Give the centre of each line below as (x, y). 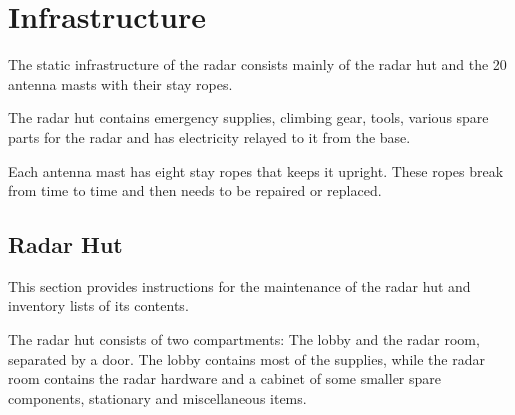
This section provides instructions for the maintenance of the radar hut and (239, 285)
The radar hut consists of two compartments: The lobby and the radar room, (244, 339)
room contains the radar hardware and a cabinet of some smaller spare (225, 378)
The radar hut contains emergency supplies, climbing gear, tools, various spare (248, 117)
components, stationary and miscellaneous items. (157, 397)
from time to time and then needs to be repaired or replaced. (195, 190)
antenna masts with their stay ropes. (120, 83)
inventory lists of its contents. (98, 305)
